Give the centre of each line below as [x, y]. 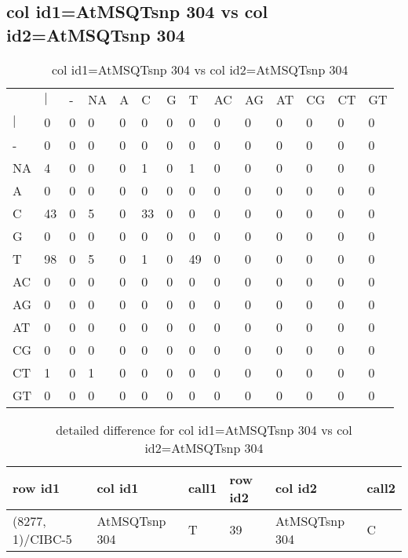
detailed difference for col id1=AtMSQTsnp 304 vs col [204, 429]
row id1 [36, 488]
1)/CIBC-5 [42, 538]
